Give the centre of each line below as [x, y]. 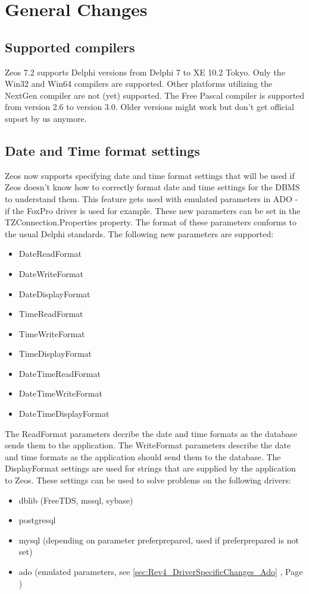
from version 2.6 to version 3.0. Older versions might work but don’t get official [149, 107]
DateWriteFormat [51, 273]
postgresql [37, 520]
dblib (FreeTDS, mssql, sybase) [76, 500]
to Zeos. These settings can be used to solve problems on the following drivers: [148, 480]
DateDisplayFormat [54, 293]
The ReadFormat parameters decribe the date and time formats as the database [151, 433]
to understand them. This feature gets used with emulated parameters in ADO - [152, 198]
